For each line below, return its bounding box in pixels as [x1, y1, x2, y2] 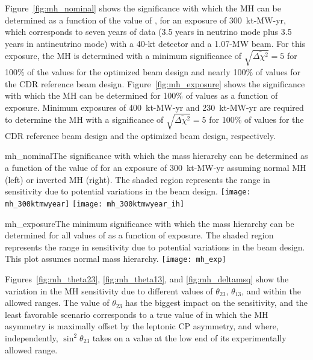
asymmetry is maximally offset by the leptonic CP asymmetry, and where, [5, 320, 279, 332]
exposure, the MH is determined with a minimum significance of [5, 49, 242, 62]
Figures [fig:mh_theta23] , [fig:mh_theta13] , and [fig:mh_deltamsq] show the [5, 272, 289, 285]
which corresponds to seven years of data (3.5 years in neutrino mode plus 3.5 [5, 25, 292, 38]
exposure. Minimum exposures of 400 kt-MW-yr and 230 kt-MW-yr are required [5, 101, 304, 113]
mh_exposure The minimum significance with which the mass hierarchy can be [5, 217, 294, 229]
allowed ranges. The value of [5, 296, 110, 309]
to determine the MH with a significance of [5, 113, 164, 126]
